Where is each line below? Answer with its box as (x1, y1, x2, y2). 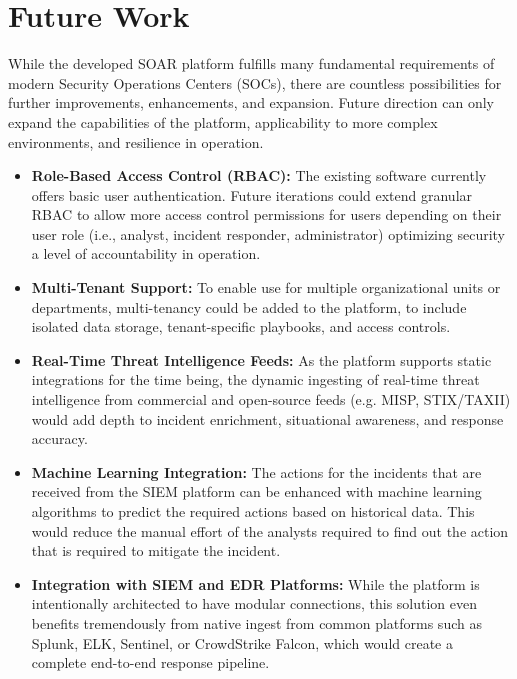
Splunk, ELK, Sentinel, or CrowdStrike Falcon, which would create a (31, 632, 453, 653)
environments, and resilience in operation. (8, 131, 264, 152)
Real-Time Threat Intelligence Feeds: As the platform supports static (31, 349, 492, 370)
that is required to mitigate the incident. (31, 540, 281, 561)
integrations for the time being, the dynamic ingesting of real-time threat (31, 369, 480, 390)
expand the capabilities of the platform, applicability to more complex (8, 111, 438, 132)
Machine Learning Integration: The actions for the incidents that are (31, 461, 482, 482)
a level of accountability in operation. (31, 243, 261, 264)
